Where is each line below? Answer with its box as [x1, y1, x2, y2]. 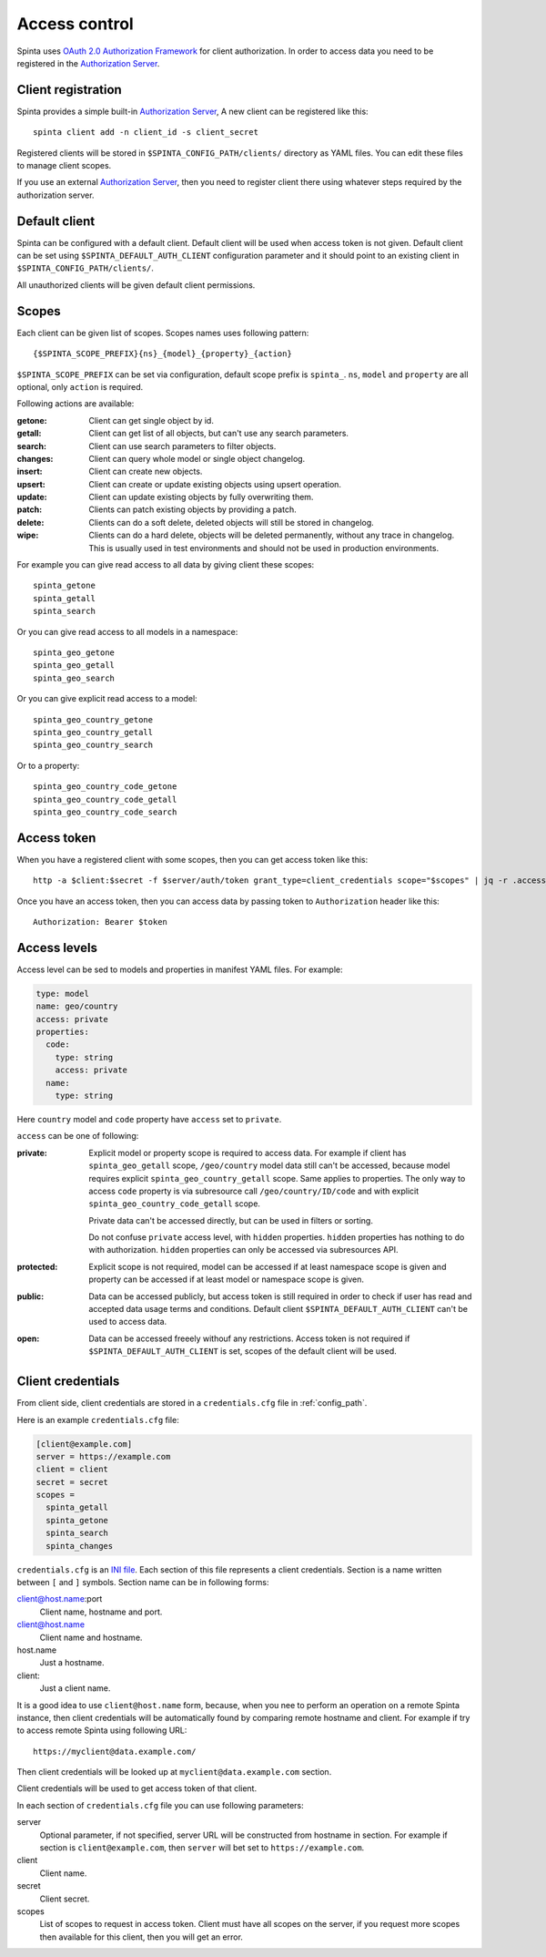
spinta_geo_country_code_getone [33, 782, 177, 792]
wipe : [16, 529, 39, 541]
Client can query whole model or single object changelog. [88, 453, 306, 464]
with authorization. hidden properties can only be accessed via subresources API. [88, 1245, 399, 1255]
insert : [16, 466, 43, 477]
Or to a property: [16, 760, 80, 771]
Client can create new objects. [88, 466, 203, 477]
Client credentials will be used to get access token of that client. [16, 1783, 258, 1794]
